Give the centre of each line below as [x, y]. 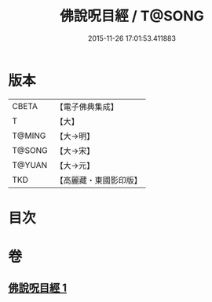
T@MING [29, 136]
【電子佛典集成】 [87, 107]
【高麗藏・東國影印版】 [99, 180]
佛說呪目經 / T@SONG [132, 16]
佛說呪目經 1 [38, 288]
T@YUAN [30, 165]
